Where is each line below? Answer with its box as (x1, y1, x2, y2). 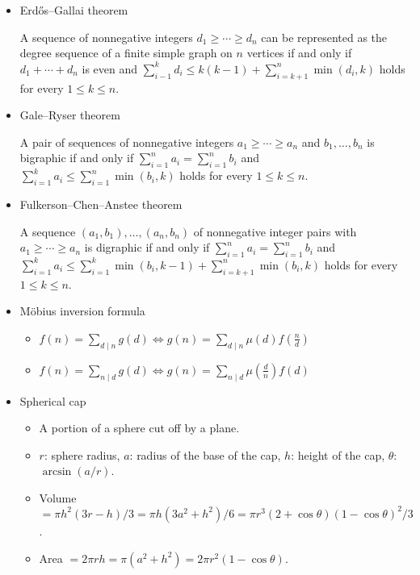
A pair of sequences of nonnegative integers (19, 133, 234, 150)
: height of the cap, (291, 446, 385, 463)
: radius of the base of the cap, (129, 446, 281, 463)
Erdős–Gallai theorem (19, 2, 128, 18)
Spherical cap (19, 392, 86, 409)
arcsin (42, 466, 72, 478)
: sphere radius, (44, 446, 120, 463)
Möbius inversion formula (19, 302, 145, 319)
